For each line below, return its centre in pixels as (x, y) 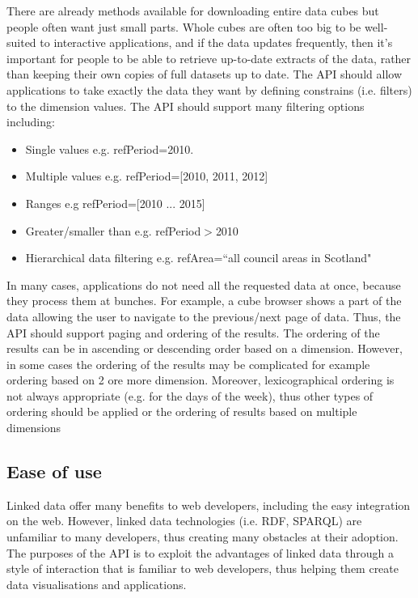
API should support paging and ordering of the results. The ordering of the (193, 332)
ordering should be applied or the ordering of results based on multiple (182, 411)
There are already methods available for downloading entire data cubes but (193, 11)
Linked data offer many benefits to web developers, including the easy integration (209, 505)
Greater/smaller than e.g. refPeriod (113, 230)
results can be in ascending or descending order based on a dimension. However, (205, 348)
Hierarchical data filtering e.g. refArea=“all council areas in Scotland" (198, 258)
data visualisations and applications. (97, 584)
